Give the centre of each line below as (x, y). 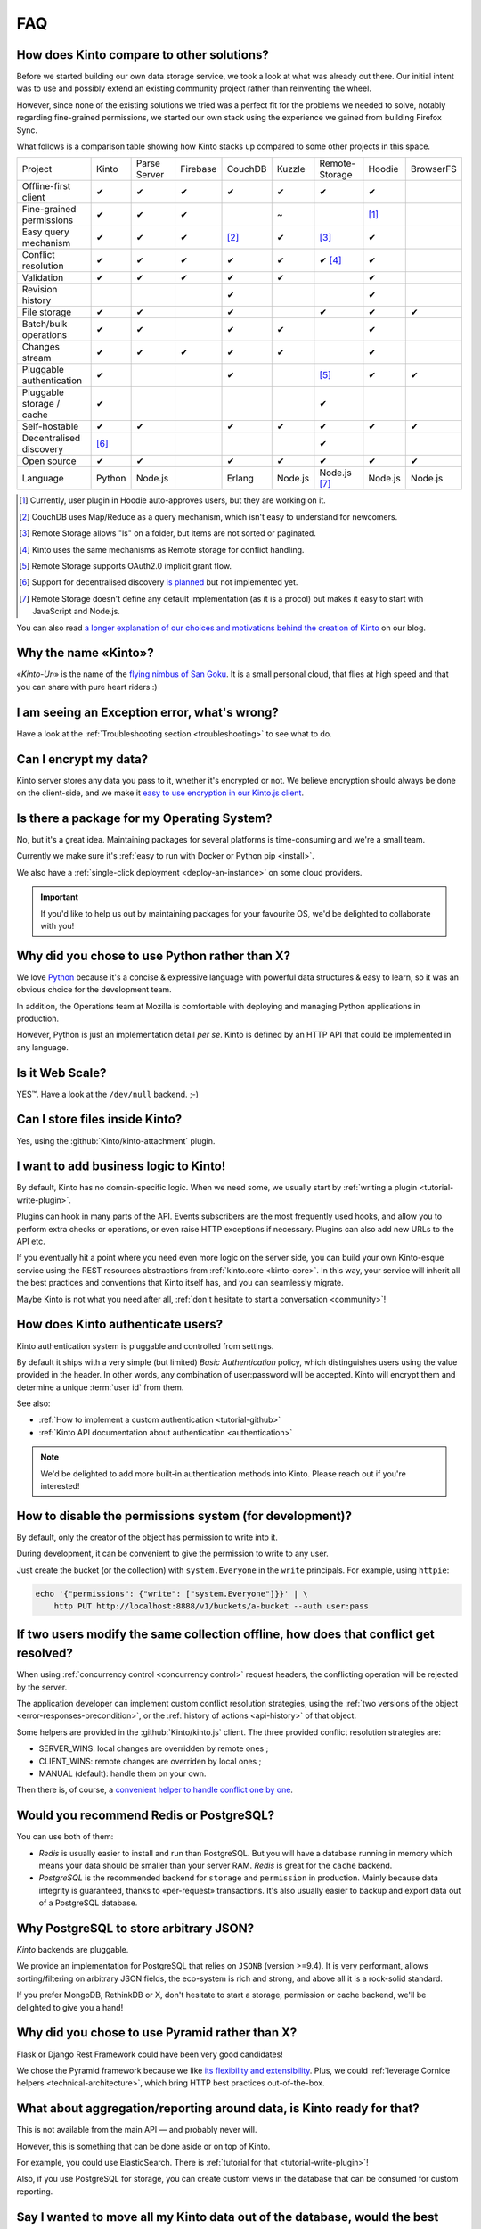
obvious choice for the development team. (94, 990)
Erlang (240, 479)
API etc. (31, 1242)
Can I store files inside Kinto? (99, 1119)
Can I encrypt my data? (82, 759)
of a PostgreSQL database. (88, 1903)
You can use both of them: (65, 1837)
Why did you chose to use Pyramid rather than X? (157, 2033)
